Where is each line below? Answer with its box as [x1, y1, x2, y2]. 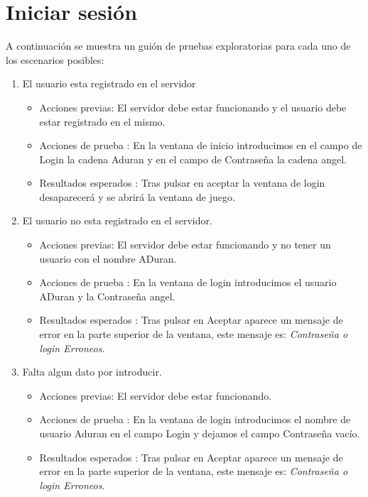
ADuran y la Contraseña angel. [39, 288, 175, 303]
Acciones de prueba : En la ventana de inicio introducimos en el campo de [39, 138, 362, 153]
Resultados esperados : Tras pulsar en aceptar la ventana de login [39, 175, 325, 190]
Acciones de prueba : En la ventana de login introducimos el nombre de [39, 412, 351, 427]
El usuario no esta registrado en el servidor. [22, 213, 212, 228]
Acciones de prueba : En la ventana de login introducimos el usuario [39, 275, 337, 290]
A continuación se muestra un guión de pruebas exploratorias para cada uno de [6, 38, 351, 53]
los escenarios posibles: [6, 52, 104, 67]
